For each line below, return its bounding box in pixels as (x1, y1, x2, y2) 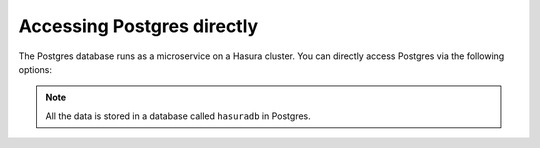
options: (18, 63, 53, 75)
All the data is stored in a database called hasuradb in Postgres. (45, 110, 312, 122)
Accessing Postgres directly (18, 15, 259, 37)
